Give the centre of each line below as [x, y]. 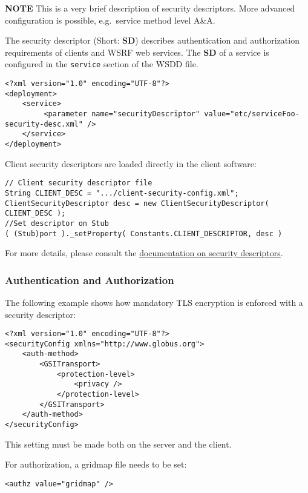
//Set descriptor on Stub [57, 223]
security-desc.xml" [44, 124]
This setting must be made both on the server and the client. [118, 444]
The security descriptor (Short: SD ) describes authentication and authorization [152, 40]
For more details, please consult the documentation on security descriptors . [144, 253]
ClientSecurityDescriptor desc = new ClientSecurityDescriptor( [137, 203]
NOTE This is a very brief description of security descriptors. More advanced [150, 8]
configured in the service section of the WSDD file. [102, 64]
